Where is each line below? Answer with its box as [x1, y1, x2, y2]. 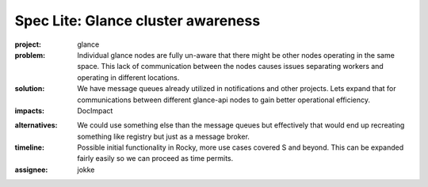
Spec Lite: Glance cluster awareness [14, 12, 261, 29]
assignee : [14, 165, 48, 174]
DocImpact [77, 105, 113, 115]
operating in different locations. [77, 72, 180, 82]
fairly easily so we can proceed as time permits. [77, 154, 234, 163]
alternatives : [14, 120, 59, 130]
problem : [14, 50, 46, 59]
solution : [14, 84, 45, 93]
